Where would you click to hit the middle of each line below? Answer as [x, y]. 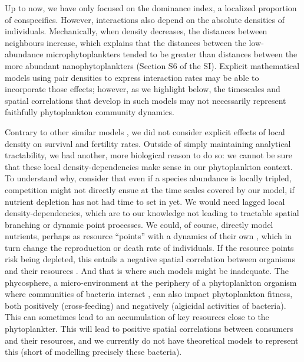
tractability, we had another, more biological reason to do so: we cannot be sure [149, 155]
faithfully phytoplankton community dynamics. [90, 112]
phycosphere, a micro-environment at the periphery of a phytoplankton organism [151, 282]
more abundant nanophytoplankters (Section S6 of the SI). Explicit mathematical [152, 65]
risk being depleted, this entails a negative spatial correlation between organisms [150, 259]
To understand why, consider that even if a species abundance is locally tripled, [148, 178]
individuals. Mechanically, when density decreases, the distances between [136, 31]
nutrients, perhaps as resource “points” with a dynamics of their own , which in [148, 236]
